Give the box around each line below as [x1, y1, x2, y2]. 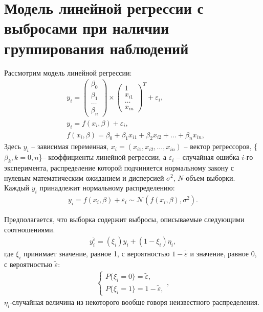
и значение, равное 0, [190, 248, 257, 258]
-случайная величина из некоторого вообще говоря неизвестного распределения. [10, 296, 259, 307]
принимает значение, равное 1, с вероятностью [24, 248, 170, 258]
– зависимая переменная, [31, 141, 109, 152]
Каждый [4, 182, 30, 193]
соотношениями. [4, 224, 55, 234]
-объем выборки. [183, 172, 235, 183]
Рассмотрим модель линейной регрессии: [4, 67, 132, 78]
